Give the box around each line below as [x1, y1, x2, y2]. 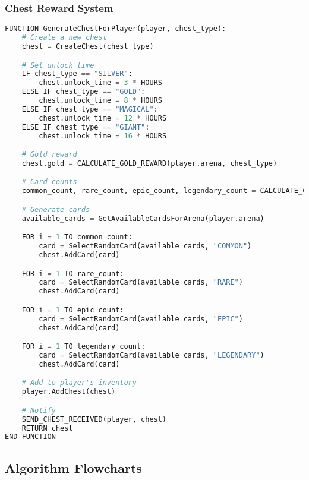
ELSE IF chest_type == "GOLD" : [21, 87, 146, 96]
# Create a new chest [21, 33, 107, 42]
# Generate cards [21, 205, 90, 214]
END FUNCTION [5, 432, 56, 441]
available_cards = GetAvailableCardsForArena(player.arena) [21, 214, 264, 223]
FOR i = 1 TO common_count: [21, 233, 133, 242]
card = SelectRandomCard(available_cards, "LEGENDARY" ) [39, 350, 264, 359]
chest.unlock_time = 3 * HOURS [39, 78, 162, 87]
